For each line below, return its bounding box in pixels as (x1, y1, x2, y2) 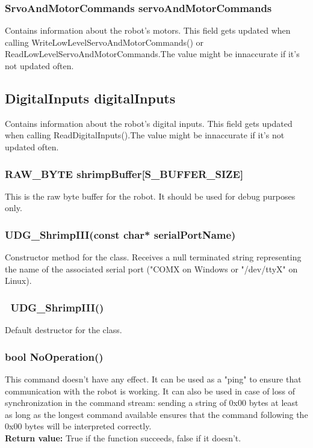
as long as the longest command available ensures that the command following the (5, 408, 308, 420)
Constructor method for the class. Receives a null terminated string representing (5, 251, 302, 263)
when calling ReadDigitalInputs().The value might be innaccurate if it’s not (5, 129, 285, 141)
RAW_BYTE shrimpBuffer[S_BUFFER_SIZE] (5, 166, 244, 181)
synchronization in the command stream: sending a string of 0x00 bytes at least (5, 396, 299, 409)
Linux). (5, 274, 32, 287)
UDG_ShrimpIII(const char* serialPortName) (5, 227, 236, 242)
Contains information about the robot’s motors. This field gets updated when (5, 24, 291, 37)
